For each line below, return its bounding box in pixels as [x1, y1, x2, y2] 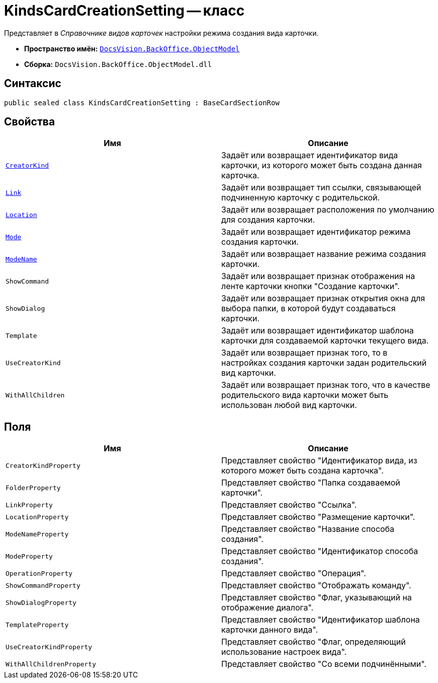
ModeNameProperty [6, 530, 69, 538]
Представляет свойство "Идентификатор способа [221, 546, 418, 557]
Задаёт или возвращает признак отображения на [221, 271, 415, 282]
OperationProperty [6, 569, 73, 577]
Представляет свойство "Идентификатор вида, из [221, 455, 417, 466]
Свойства [4, 115, 55, 128]
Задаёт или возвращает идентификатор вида [221, 150, 398, 161]
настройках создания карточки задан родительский [221, 358, 427, 368]
